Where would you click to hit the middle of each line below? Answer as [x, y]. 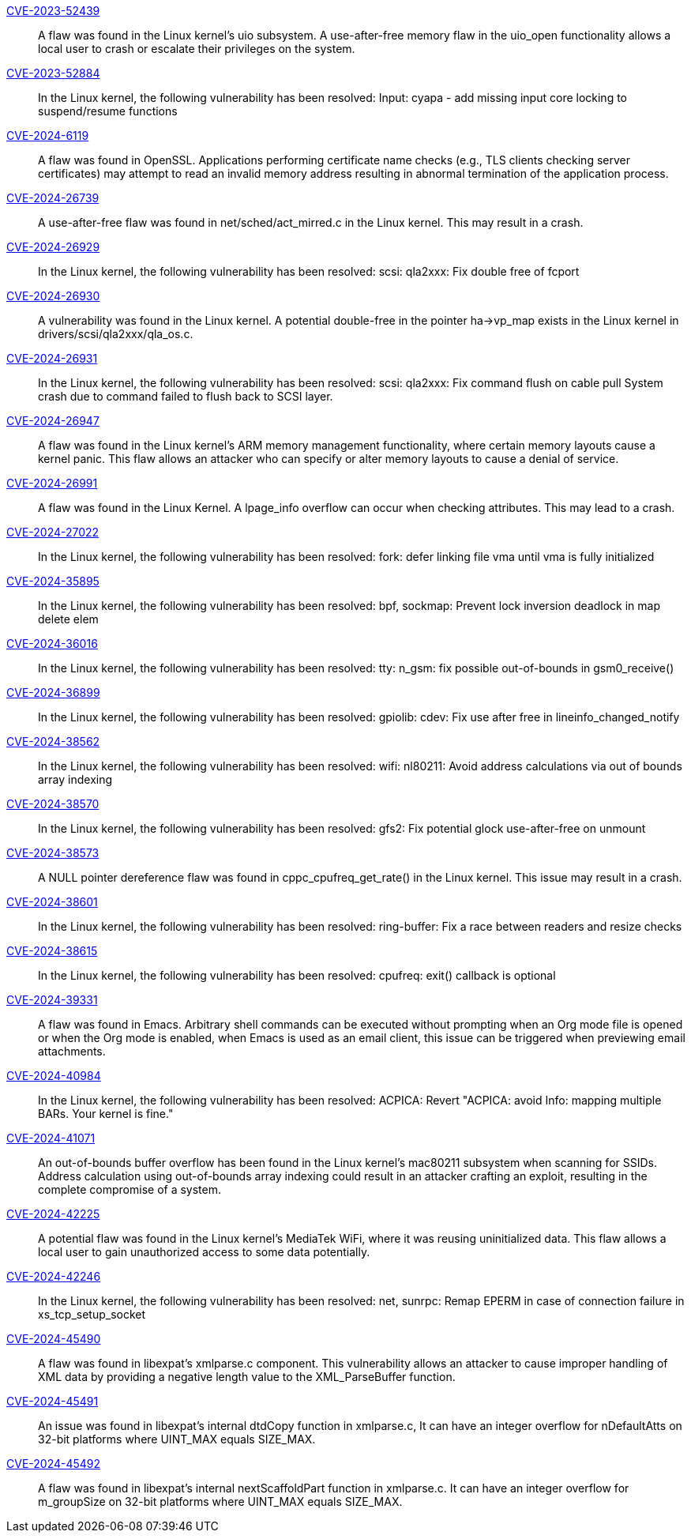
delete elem [68, 619]
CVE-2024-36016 [52, 643]
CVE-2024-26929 [53, 247]
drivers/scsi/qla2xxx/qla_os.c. [116, 334]
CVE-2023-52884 [53, 73]
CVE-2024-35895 [53, 581]
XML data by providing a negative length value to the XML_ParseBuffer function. [247, 1377]
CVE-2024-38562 [53, 741]
